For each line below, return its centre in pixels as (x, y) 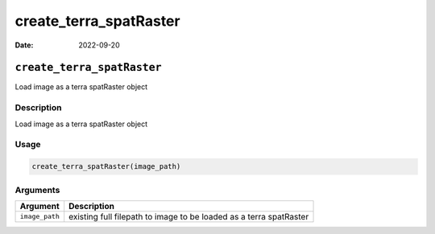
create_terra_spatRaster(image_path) (106, 166)
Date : (24, 45)
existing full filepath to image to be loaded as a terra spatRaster (189, 216)
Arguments (37, 190)
